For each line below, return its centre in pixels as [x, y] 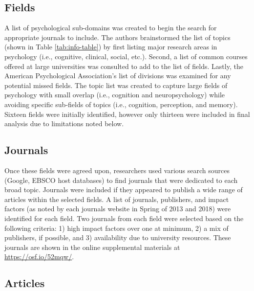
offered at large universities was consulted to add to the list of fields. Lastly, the [124, 66]
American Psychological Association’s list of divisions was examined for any [118, 76]
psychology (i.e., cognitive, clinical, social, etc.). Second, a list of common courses [126, 56]
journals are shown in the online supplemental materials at [92, 247]
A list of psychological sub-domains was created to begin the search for [111, 28]
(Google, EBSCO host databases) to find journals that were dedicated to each [121, 180]
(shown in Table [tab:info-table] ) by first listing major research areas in [111, 47]
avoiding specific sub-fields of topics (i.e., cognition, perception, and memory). [121, 104]
